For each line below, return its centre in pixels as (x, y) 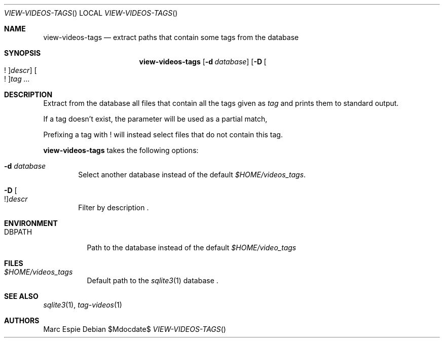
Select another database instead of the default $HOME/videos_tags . (192, 175)
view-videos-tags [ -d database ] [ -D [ (203, 62)
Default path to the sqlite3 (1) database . (153, 280)
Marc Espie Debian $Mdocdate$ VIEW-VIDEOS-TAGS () (135, 329)
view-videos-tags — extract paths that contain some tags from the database (171, 37)
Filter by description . (114, 207)
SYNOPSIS (23, 53)
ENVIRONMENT (31, 223)
